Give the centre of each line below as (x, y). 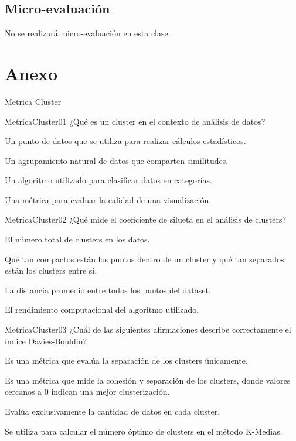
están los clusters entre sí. (51, 270)
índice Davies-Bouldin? (46, 341)
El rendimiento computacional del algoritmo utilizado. (102, 310)
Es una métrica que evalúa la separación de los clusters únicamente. (126, 360)
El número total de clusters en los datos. (77, 239)
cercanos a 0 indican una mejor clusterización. (87, 392)
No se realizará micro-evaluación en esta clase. (88, 33)
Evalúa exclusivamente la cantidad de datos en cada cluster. (113, 411)
